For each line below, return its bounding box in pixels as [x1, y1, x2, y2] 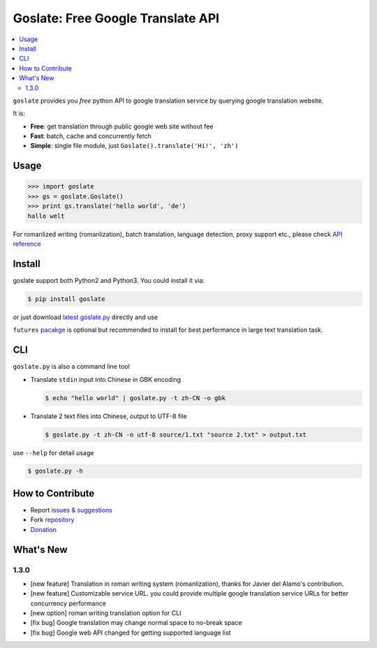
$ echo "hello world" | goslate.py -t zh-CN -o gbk [45, 394, 226, 402]
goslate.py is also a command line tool [13, 362, 131, 371]
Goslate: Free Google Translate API [13, 10, 220, 26]
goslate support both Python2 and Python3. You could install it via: [13, 276, 205, 284]
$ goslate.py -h [27, 467, 84, 475]
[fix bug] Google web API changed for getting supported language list [30, 628, 231, 637]
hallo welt [27, 212, 65, 220]
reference [13, 240, 41, 248]
